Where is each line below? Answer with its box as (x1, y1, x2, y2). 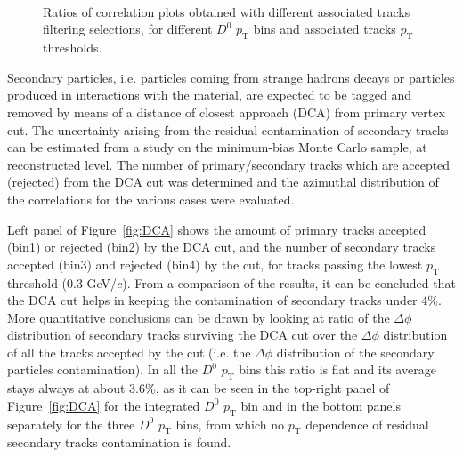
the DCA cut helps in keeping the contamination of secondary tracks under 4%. (7, 291, 442, 309)
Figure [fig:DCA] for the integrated (7, 396, 200, 414)
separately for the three (7, 414, 135, 433)
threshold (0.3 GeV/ (7, 273, 118, 292)
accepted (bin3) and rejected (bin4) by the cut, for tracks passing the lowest (7, 254, 423, 273)
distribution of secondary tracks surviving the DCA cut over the (7, 325, 358, 344)
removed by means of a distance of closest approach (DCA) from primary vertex (7, 102, 445, 121)
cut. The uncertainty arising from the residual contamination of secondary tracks (7, 120, 449, 139)
